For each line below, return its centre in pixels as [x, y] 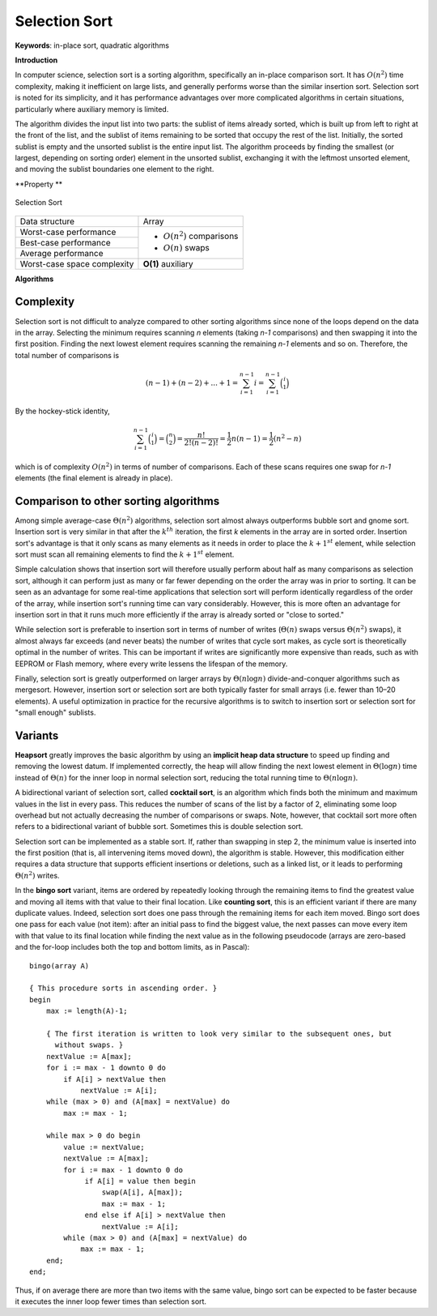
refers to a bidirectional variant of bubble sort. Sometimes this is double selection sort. [159, 827]
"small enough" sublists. [55, 712]
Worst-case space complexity [77, 263]
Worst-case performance [68, 232]
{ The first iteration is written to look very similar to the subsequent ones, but [219, 1034]
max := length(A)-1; [87, 1011]
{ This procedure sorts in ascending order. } [123, 988]
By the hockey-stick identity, [63, 411]
